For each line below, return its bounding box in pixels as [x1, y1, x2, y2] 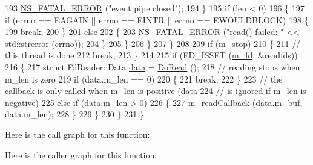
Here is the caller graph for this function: [5, 148, 157, 161]
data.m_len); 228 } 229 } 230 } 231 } [5, 108, 144, 120]
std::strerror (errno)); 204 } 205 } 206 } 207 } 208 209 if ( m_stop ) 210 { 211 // [5, 37, 301, 49]
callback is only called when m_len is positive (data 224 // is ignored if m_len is [5, 84, 306, 97]
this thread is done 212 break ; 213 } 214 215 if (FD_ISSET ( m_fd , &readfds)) [5, 49, 298, 61]
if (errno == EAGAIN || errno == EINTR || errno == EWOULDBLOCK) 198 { [5, 13, 309, 26]
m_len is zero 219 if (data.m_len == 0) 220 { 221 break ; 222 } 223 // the [5, 72, 283, 85]
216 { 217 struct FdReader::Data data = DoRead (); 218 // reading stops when [5, 60, 300, 73]
